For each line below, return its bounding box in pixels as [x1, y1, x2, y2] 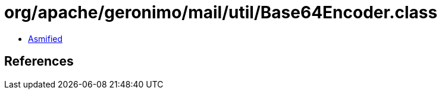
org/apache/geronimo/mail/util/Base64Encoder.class [4, 2, 438, 22]
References [4, 54, 74, 69]
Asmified [28, 33, 63, 44]
